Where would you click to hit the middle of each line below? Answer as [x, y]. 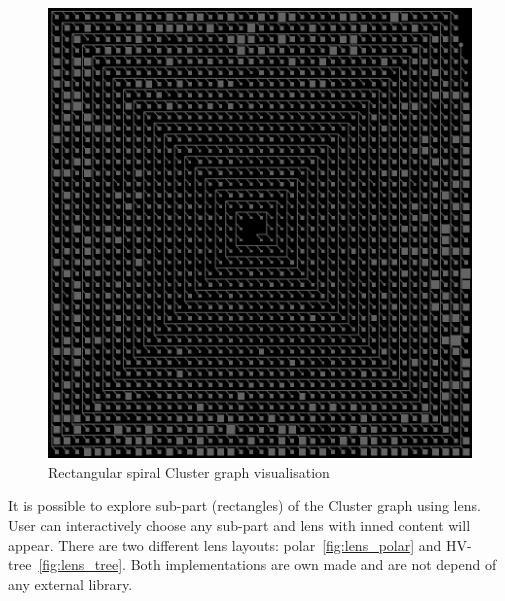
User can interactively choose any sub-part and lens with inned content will [239, 525]
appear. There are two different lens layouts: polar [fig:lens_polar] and [225, 544]
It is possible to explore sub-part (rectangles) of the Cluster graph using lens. [244, 505]
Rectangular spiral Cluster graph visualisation [189, 471]
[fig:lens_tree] [80, 564]
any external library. [70, 583]
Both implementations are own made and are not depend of [313, 564]
